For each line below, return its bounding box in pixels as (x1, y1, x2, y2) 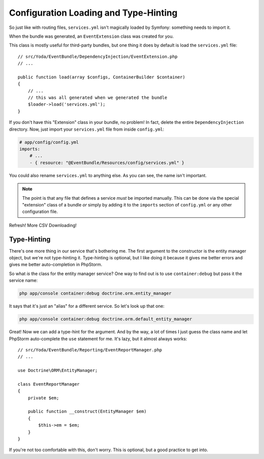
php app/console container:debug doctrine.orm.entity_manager (19, 291, 172, 296)
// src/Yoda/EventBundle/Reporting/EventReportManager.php (18, 347, 162, 352)
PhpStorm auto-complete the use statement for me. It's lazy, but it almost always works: (9, 336, 187, 342)
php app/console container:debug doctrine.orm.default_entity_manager (19, 316, 193, 322)
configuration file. (22, 208, 58, 215)
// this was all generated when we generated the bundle (27, 95, 167, 100)
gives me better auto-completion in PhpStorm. (9, 262, 103, 268)
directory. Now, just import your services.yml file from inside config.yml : (9, 126, 164, 132)
